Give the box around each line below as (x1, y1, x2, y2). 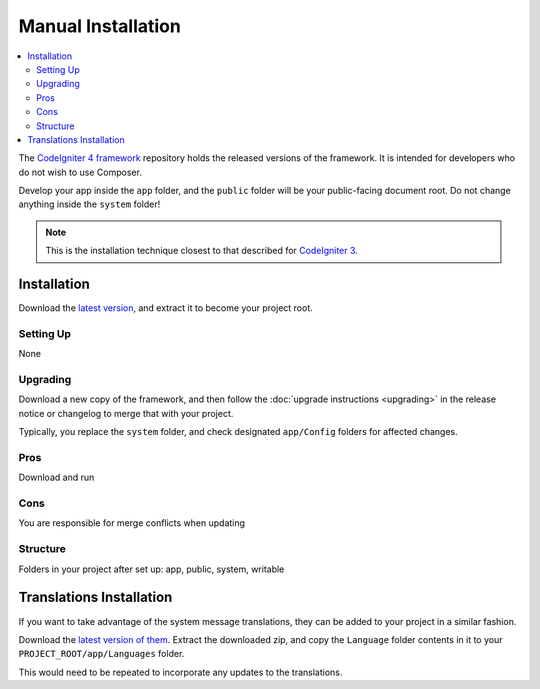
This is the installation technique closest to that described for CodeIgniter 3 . (45, 245, 359, 257)
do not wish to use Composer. (18, 166, 142, 178)
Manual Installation (18, 15, 182, 37)
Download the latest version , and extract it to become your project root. (18, 302, 314, 314)
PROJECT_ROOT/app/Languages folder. (18, 648, 185, 660)
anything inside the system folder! (18, 198, 161, 210)
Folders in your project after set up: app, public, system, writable (18, 563, 285, 575)
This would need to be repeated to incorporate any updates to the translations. (18, 666, 343, 678)
